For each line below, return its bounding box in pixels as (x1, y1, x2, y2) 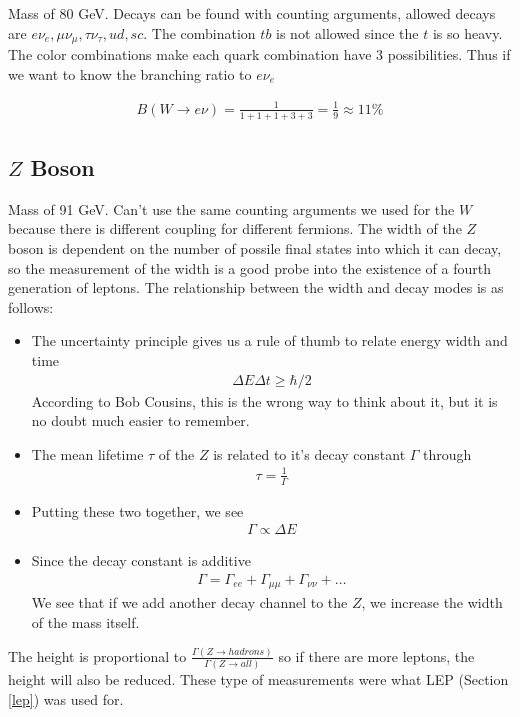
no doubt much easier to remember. (31, 410, 250, 431)
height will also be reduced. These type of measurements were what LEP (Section (8, 669, 509, 690)
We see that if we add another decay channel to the (31, 592, 348, 613)
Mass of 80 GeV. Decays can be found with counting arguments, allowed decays (8, 3, 496, 23)
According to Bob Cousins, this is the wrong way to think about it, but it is (31, 390, 498, 411)
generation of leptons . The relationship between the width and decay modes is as (8, 277, 504, 298)
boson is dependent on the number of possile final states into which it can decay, (8, 238, 502, 258)
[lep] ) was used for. (8, 688, 124, 709)
